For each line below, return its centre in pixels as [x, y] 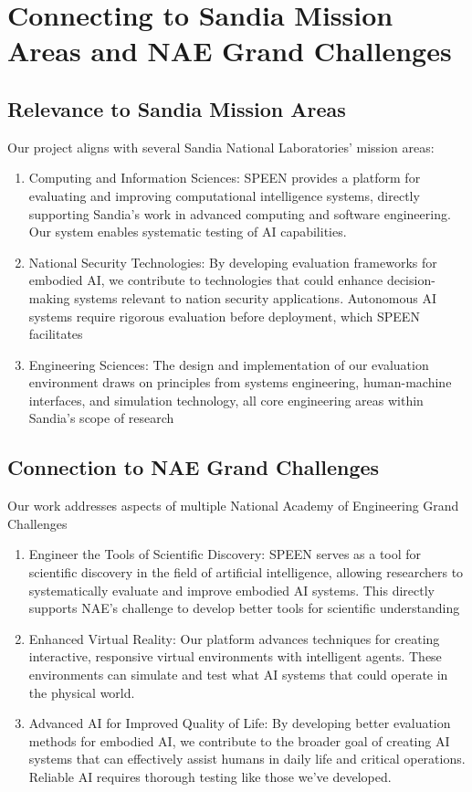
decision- [411, 280]
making [49, 297]
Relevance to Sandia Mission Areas [177, 108]
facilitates [56, 334]
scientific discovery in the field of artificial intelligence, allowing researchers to [246, 572]
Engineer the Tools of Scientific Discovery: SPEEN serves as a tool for [225, 554]
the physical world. [82, 692]
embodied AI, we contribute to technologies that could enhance [206, 280]
